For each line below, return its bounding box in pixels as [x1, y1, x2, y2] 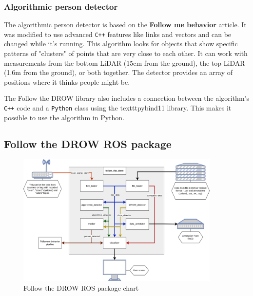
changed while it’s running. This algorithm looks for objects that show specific [4, 38, 238, 49]
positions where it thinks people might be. [4, 76, 130, 87]
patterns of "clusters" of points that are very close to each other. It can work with [4, 48, 248, 58]
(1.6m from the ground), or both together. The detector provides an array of [4, 67, 233, 77]
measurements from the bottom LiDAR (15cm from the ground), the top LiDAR [4, 57, 245, 68]
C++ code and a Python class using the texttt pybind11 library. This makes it [4, 103, 232, 113]
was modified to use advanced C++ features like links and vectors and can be [4, 29, 232, 39]
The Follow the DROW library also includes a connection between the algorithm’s [4, 93, 249, 103]
